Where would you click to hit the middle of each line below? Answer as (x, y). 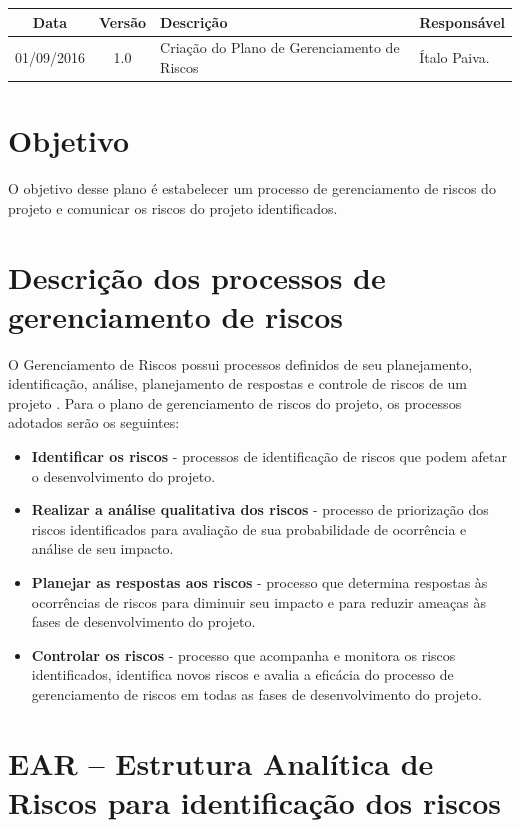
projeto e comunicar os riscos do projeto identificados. (173, 207)
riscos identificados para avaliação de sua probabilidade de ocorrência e (249, 528)
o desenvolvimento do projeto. (123, 475)
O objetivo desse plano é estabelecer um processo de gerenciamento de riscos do (252, 188)
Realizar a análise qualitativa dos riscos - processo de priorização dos (260, 509)
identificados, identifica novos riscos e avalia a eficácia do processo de (242, 674)
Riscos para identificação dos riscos (254, 801)
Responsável (462, 21)
